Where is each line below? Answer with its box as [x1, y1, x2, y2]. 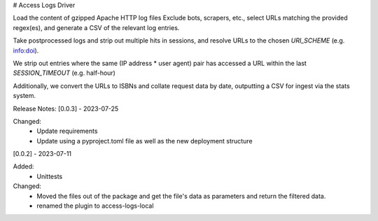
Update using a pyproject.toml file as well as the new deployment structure [36, 136, 253, 145]
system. [13, 92, 36, 100]
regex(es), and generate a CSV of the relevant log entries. [13, 23, 180, 31]
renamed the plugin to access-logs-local [36, 201, 154, 210]
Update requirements [36, 127, 98, 136]
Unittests [36, 172, 63, 180]
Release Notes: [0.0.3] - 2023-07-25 [13, 104, 119, 113]
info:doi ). [13, 46, 39, 55]
